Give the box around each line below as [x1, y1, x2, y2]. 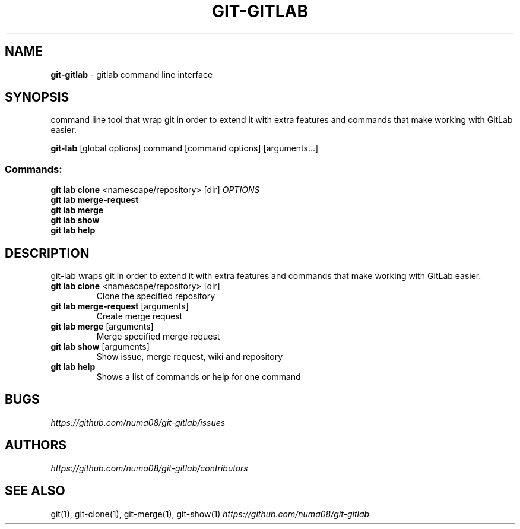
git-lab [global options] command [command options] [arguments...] [50, 143, 319, 154]
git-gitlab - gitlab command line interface [50, 69, 213, 80]
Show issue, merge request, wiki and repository [96, 351, 283, 362]
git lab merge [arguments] [50, 321, 154, 332]
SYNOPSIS [5, 90, 69, 105]
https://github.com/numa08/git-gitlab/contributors [50, 463, 248, 473]
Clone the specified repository [96, 291, 215, 302]
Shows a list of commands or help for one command [96, 372, 301, 382]
